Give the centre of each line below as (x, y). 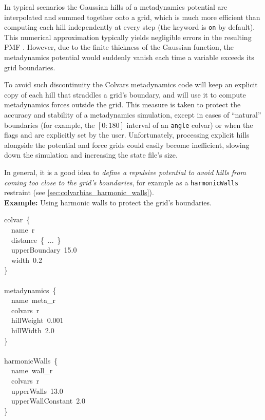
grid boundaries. (30, 67)
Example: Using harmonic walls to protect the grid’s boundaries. (108, 202)
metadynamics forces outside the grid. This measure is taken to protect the (122, 104)
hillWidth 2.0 (33, 330)
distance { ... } (36, 240)
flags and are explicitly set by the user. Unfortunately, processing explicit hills (127, 135)
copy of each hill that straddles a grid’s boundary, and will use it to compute (125, 94)
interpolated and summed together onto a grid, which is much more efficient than (132, 17)
